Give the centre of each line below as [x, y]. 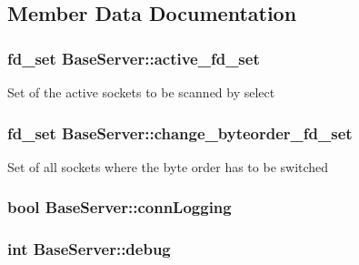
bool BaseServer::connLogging [120, 207]
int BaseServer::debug [89, 249]
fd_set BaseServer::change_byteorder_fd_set [180, 132]
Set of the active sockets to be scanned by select [141, 92]
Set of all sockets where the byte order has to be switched [168, 166]
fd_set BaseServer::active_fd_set [134, 58]
